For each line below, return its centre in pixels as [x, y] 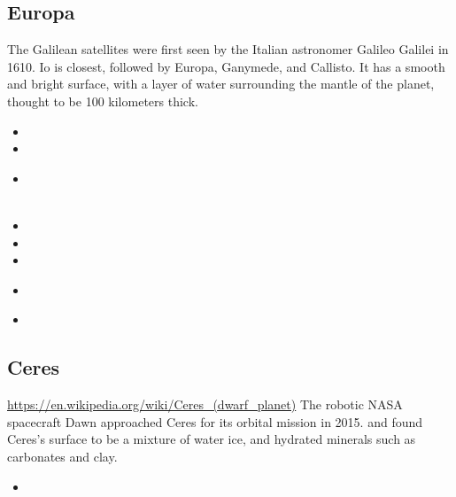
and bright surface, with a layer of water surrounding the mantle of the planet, [221, 84]
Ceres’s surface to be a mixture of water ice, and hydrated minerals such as [212, 439]
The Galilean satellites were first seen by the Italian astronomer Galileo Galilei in [228, 49]
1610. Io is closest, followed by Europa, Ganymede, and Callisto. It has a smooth [226, 66]
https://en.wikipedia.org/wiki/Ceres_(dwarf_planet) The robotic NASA [205, 404]
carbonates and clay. [62, 456]
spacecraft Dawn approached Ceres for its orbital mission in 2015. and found [215, 421]
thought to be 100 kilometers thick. [103, 101]
